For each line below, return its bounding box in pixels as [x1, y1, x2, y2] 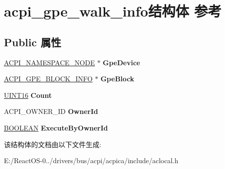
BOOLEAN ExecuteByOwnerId [4, 122, 108, 132]
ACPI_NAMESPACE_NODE [4, 57, 95, 67]
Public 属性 [4, 34, 61, 49]
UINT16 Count [4, 90, 52, 100]
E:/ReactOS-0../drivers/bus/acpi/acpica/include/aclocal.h [4, 155, 179, 166]
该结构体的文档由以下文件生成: [4, 139, 101, 149]
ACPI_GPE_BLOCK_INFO [4, 74, 93, 84]
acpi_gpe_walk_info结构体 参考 [4, 1, 222, 21]
